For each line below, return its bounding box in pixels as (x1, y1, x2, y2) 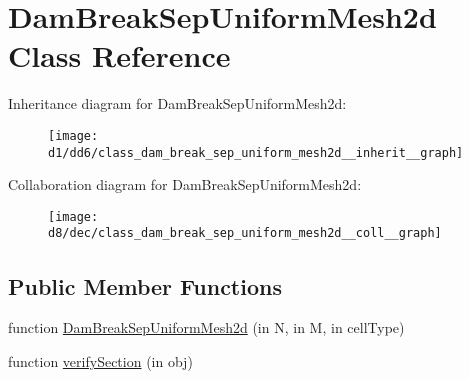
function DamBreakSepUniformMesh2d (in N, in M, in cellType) (8, 317, 405, 338)
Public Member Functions (8, 270, 282, 301)
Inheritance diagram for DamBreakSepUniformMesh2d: (8, 93, 347, 114)
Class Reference (8, 35, 231, 76)
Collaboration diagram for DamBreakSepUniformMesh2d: (8, 174, 362, 195)
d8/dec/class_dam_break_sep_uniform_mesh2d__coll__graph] (48, 226, 442, 241)
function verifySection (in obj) (8, 350, 193, 371)
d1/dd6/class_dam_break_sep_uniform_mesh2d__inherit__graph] (48, 145, 464, 160)
